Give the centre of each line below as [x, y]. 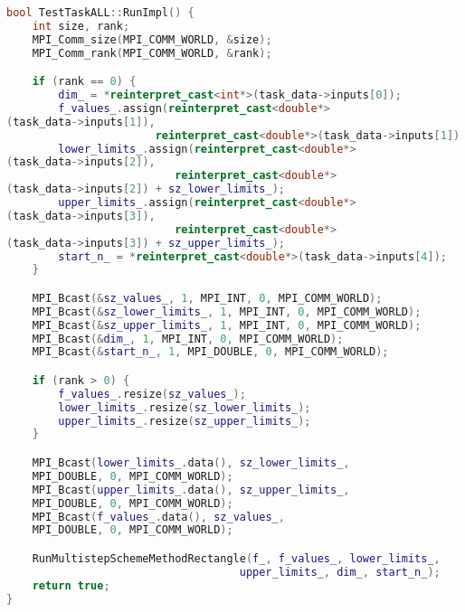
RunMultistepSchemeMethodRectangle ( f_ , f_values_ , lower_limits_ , [236, 558]
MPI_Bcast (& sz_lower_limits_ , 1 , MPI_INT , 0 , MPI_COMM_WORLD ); [227, 311]
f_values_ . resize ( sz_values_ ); [152, 394]
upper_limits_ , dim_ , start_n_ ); [340, 572]
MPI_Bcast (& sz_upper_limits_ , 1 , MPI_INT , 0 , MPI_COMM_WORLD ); [227, 325]
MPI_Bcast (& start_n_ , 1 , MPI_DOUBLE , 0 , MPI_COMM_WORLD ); [210, 352]
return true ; [71, 585]
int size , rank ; [81, 26]
